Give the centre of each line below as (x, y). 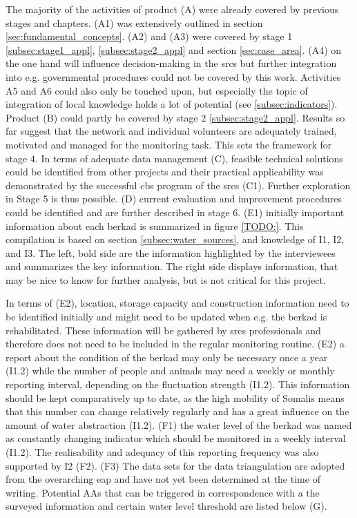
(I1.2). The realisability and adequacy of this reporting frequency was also (162, 452)
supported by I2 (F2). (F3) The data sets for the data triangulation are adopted (175, 465)
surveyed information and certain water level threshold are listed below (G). (166, 506)
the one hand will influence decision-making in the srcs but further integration (171, 63)
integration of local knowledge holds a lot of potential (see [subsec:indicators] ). (172, 104)
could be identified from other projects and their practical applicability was (165, 172)
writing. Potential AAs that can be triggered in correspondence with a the (163, 492)
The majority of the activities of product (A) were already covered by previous (172, 9)
